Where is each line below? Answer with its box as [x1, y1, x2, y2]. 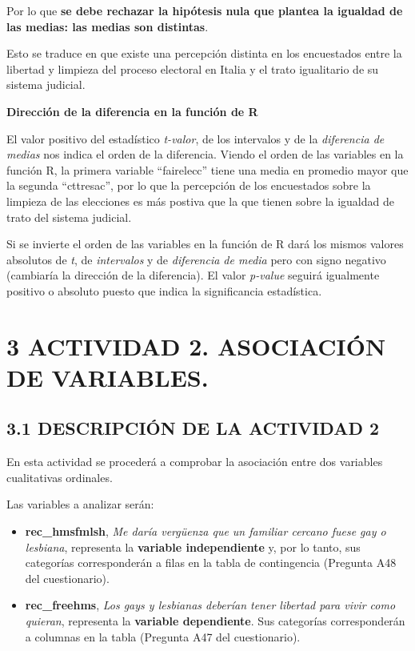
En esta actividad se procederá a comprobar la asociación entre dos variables [6, 453, 383, 470]
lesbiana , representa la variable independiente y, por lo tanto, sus [25, 538, 361, 555]
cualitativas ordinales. [6, 468, 113, 485]
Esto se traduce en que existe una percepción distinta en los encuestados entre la [6, 45, 402, 62]
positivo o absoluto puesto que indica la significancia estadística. [6, 282, 322, 299]
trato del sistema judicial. [6, 208, 132, 225]
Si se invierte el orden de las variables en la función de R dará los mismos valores [6, 235, 404, 252]
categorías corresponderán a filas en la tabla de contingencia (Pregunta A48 [25, 554, 397, 571]
